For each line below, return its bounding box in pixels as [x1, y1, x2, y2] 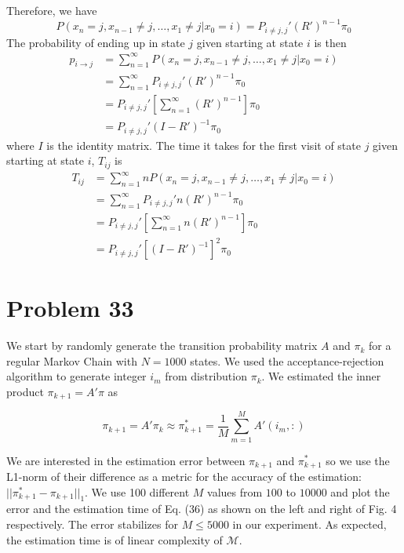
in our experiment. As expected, [232, 516, 387, 532]
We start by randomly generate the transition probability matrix [6, 337, 318, 354]
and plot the [330, 483, 390, 500]
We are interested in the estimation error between [6, 452, 246, 468]
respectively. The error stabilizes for [6, 516, 178, 532]
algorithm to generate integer [6, 368, 147, 384]
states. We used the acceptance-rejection [190, 352, 384, 369]
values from [207, 483, 263, 500]
